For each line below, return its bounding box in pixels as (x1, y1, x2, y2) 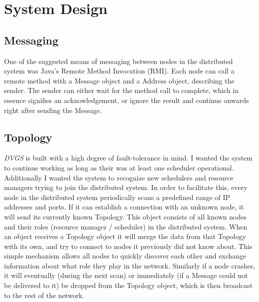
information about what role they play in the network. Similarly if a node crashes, (4, 260, 256, 270)
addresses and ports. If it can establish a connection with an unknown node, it (4, 201, 244, 212)
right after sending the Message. (4, 104, 102, 115)
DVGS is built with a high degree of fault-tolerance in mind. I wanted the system (4, 152, 253, 163)
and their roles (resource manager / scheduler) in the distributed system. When (4, 221, 248, 231)
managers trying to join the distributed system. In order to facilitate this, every (4, 182, 248, 192)
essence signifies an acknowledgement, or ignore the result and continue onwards (4, 94, 249, 105)
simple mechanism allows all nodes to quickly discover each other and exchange (4, 250, 247, 261)
